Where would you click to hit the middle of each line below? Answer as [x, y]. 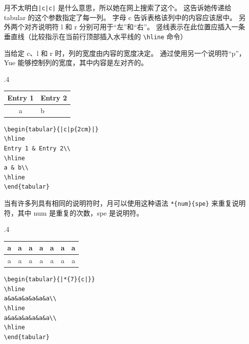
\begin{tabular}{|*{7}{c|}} [50, 280]
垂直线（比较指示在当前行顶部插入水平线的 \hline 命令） [96, 36]
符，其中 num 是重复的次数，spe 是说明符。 [74, 212]
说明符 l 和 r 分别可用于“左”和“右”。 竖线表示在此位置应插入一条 [142, 27]
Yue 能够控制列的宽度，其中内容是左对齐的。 [76, 62]
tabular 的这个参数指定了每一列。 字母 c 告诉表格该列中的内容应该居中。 [120, 17]
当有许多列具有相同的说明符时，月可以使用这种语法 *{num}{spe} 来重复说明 [125, 203]
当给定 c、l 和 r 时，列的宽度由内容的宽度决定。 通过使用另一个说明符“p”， [125, 53]
